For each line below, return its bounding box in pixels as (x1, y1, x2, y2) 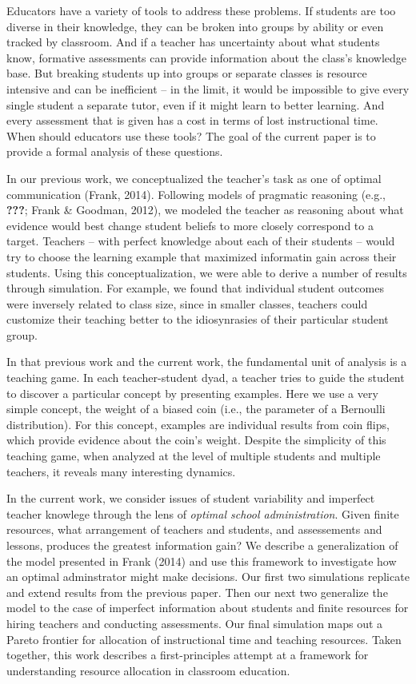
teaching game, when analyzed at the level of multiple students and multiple (6, 447, 381, 464)
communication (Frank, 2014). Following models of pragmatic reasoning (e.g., (6, 185, 386, 202)
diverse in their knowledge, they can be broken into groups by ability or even (6, 18, 384, 34)
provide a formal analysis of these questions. (6, 143, 223, 160)
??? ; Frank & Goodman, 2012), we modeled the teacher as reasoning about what (6, 201, 404, 218)
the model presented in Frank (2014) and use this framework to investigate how (6, 552, 397, 569)
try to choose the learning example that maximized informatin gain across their (6, 248, 397, 264)
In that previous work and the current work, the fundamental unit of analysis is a (6, 353, 407, 370)
